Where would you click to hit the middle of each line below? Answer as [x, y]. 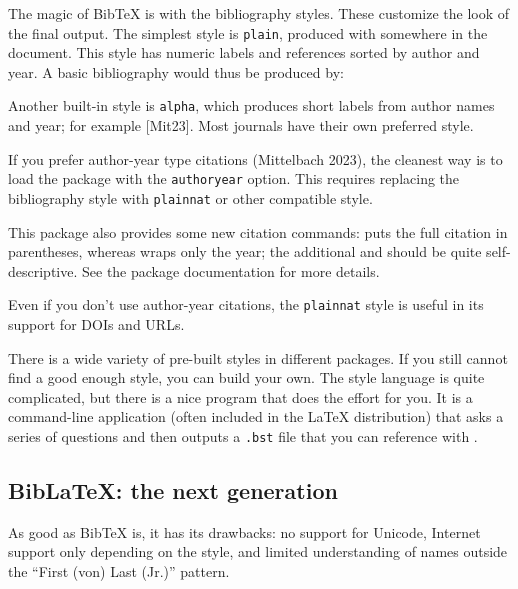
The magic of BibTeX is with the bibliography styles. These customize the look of [259, 13]
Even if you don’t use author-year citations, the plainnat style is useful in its [246, 304]
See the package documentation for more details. [231, 270]
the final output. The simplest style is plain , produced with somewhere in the [248, 32]
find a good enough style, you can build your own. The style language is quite [246, 377]
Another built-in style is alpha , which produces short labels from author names [251, 105]
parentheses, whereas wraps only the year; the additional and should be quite [245, 251]
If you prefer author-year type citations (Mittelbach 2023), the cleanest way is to [255, 158]
